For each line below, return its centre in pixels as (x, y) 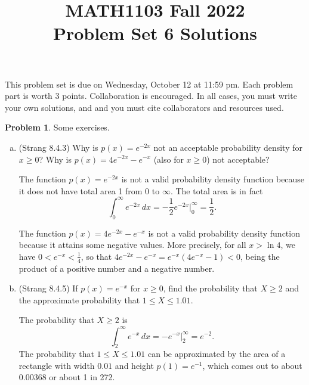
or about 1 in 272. (82, 377)
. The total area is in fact (217, 190)
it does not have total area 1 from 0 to (89, 190)
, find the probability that (210, 288)
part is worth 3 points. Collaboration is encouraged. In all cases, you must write (151, 96)
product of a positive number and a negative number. (117, 268)
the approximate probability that (79, 299)
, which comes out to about (252, 365)
